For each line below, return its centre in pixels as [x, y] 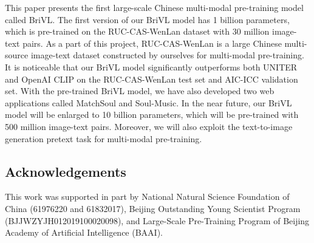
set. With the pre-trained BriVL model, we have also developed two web [140, 91]
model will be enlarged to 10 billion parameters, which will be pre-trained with [152, 115]
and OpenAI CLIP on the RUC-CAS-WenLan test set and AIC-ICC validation [152, 79]
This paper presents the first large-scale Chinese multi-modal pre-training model [154, 7]
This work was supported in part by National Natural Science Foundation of [147, 197]
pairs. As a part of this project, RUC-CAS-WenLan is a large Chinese [152, 43]
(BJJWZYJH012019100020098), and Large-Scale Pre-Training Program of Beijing [157, 220]
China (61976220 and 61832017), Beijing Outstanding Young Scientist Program [153, 208]
